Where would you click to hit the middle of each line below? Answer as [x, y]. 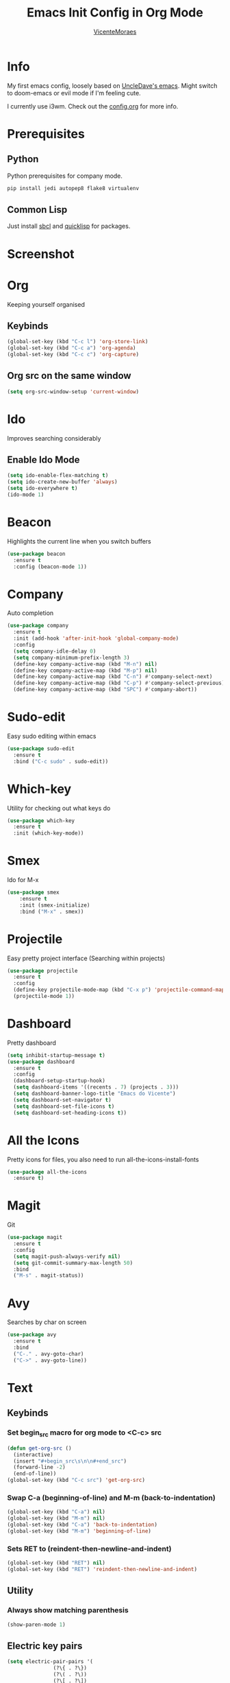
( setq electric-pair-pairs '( [50, 1662]
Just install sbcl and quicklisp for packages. [69, 226]
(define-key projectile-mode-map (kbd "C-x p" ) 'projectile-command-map [119, 990]
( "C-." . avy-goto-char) [49, 1354]
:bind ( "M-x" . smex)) [52, 912]
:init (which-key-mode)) [49, 833]
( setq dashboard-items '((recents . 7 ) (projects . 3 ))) [96, 1087]
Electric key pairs [45, 1646]
